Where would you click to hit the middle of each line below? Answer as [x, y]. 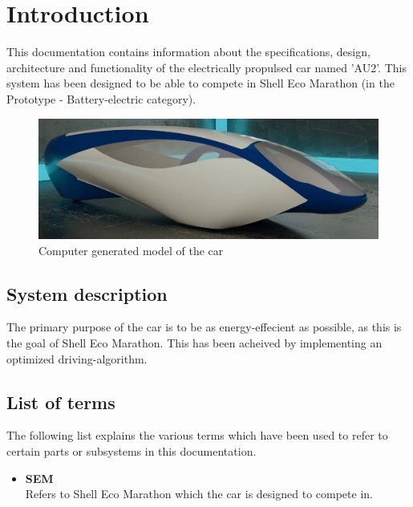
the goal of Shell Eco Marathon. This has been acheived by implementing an [194, 342]
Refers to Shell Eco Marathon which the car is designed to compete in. [199, 494]
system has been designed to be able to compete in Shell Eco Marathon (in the [200, 83]
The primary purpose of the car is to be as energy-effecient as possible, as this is [204, 327]
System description [87, 293]
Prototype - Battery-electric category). [101, 98]
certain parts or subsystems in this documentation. [132, 450]
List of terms [61, 402]
